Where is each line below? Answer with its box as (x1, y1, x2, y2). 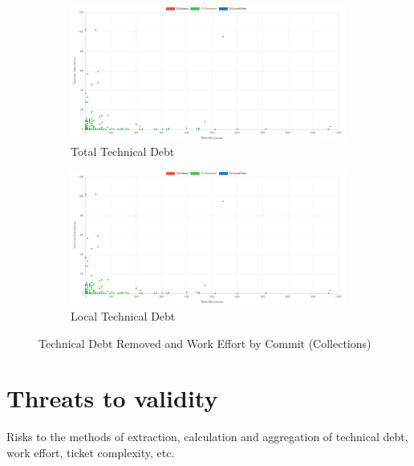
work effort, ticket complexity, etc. (6, 444, 175, 460)
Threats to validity (6, 382, 218, 415)
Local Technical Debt (71, 308, 176, 325)
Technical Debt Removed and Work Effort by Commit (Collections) (39, 334, 371, 351)
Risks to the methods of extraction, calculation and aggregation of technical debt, (6, 428, 408, 445)
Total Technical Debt (71, 143, 175, 160)
